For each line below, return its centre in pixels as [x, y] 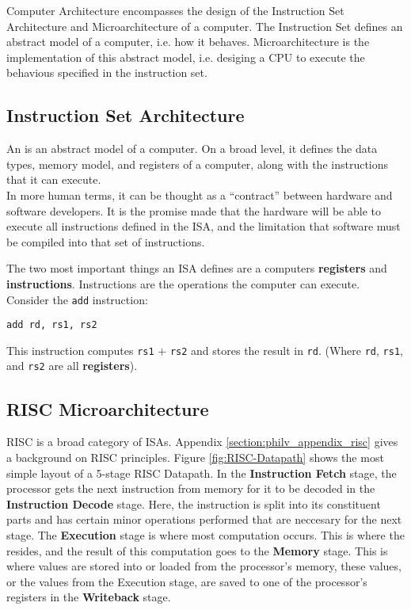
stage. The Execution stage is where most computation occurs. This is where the [205, 534]
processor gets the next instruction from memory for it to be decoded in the [191, 488]
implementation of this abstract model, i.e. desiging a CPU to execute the [186, 57]
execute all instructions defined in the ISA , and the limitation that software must [204, 226]
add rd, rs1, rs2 [52, 325]
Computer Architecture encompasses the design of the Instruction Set [175, 10]
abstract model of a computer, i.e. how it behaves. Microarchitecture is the [188, 42]
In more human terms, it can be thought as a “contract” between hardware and [200, 194]
